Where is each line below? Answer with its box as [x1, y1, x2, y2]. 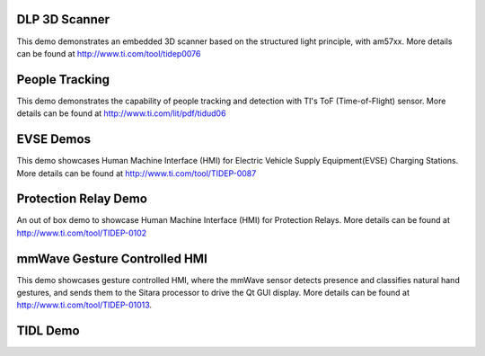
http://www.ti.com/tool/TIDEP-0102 [16, 227, 147, 238]
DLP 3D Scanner [16, 12, 110, 27]
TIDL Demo [16, 324, 80, 339]
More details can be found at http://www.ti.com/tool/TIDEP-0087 [16, 167, 257, 179]
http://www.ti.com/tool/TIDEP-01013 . [16, 299, 153, 310]
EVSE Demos [16, 131, 92, 147]
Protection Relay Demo [16, 191, 148, 207]
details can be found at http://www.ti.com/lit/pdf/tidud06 [16, 108, 226, 119]
